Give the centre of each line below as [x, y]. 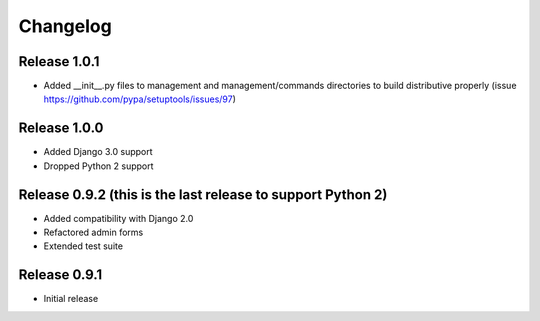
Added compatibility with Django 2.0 [118, 218]
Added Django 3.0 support [98, 152]
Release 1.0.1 [59, 61]
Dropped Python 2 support [98, 166]
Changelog [65, 26]
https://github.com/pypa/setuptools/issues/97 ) [140, 99]
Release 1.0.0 [61, 128]
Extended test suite [83, 246]
